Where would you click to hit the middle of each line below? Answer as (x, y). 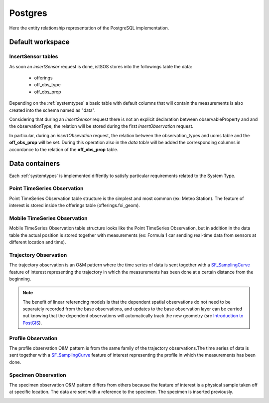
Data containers (35, 164)
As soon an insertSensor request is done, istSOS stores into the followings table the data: (101, 66)
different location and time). (38, 242)
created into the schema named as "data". (52, 110)
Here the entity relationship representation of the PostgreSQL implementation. (89, 28)
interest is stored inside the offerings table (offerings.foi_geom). (75, 205)
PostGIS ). (32, 323)
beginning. (20, 279)
